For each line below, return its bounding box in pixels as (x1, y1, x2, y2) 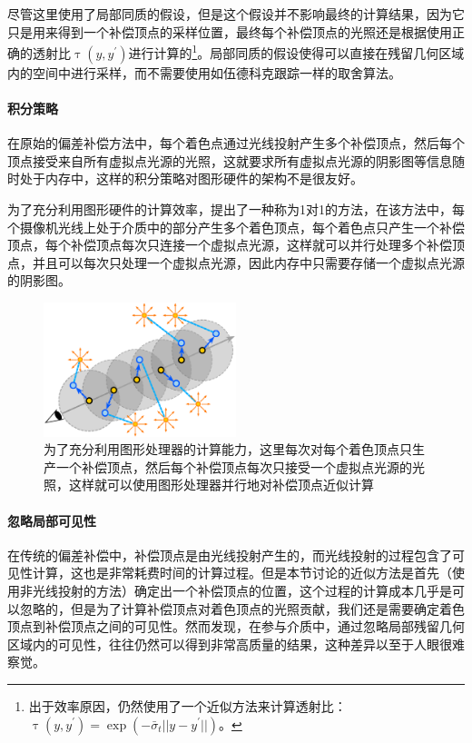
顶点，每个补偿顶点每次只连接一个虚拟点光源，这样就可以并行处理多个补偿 (7, 235, 452, 254)
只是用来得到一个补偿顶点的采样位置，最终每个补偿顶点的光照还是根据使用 (7, 22, 452, 41)
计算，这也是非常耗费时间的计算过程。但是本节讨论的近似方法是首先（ (32, 563, 452, 582)
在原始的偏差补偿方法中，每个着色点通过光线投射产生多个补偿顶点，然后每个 (7, 134, 465, 153)
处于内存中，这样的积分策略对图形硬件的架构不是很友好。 (19, 169, 363, 188)
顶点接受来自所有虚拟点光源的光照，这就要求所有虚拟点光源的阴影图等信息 (7, 151, 452, 170)
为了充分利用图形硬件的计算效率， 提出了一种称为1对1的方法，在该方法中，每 (7, 200, 465, 219)
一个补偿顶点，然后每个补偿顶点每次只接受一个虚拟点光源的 (55, 457, 412, 476)
